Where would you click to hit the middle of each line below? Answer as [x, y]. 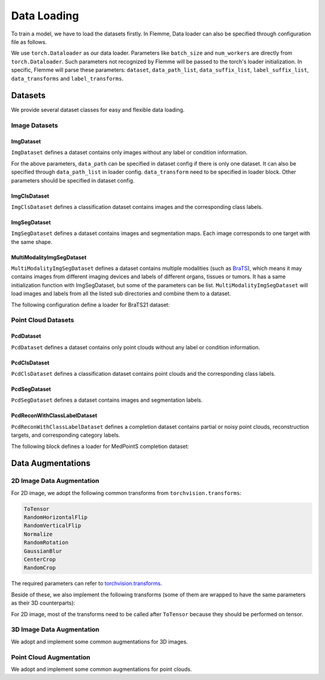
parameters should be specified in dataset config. [73, 180]
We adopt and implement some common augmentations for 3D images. [100, 641]
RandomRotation [46, 543]
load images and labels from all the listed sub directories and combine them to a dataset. [121, 294]
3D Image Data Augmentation [55, 629]
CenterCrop [40, 560]
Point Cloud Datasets [43, 320]
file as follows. [29, 42]
